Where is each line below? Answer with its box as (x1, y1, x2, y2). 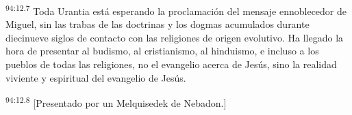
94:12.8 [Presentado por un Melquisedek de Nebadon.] (5, 94, 227, 110)
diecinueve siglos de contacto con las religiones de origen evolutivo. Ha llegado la (5, 30, 344, 44)
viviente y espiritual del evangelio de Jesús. (5, 70, 186, 84)
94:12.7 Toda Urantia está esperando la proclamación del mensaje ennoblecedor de (5, 2, 347, 18)
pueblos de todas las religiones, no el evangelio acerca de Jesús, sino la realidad (5, 57, 337, 71)
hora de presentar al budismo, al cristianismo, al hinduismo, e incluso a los (5, 44, 319, 58)
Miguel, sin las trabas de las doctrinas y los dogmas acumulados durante (5, 17, 310, 31)
